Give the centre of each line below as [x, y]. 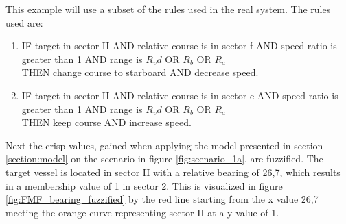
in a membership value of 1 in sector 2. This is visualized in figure [144, 185]
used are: [24, 22]
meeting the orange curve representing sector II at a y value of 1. [142, 212]
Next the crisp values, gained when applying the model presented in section [164, 145]
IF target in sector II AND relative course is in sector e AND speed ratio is [180, 95]
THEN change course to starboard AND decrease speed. [140, 72]
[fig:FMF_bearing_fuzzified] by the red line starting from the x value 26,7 [162, 199]
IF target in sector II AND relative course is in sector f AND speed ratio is [179, 46]
